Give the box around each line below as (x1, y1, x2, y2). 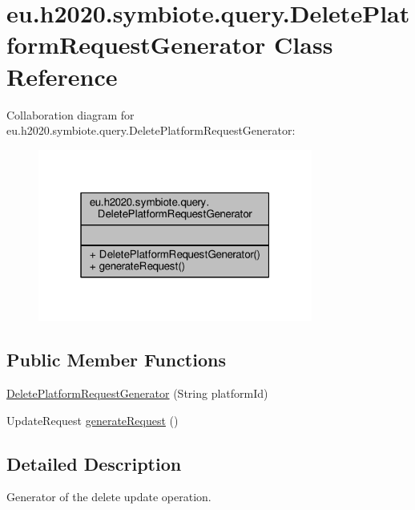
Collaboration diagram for (6, 106, 135, 123)
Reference (6, 59, 118, 92)
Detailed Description (6, 451, 182, 476)
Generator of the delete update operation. (6, 488, 212, 505)
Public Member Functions (6, 347, 226, 372)
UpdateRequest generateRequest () (6, 411, 179, 428)
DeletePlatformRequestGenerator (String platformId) (6, 384, 268, 401)
